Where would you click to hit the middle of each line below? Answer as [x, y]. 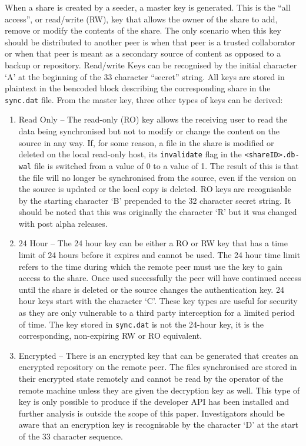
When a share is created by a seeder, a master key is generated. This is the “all [148, 7]
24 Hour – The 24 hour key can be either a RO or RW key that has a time [153, 243]
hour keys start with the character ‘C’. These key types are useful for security [158, 301]
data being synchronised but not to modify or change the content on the [149, 131]
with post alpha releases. [63, 223]
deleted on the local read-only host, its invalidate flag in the [130, 154]
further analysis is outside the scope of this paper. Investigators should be [152, 413]
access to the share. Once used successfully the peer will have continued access [160, 278]
